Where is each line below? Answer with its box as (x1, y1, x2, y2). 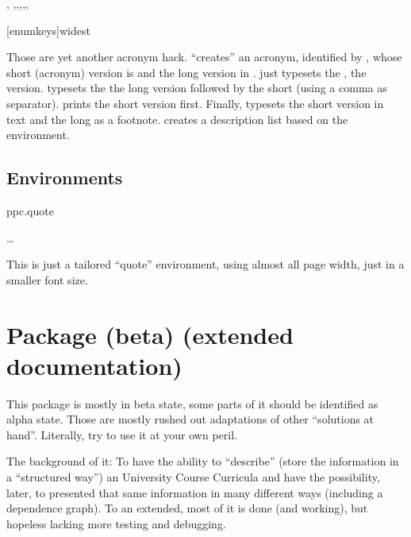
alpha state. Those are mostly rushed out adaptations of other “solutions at (6, 411, 375, 427)
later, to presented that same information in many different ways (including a (6, 484, 383, 500)
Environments (6, 165, 123, 190)
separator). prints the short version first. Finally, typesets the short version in (6, 95, 384, 111)
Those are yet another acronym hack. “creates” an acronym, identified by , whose (6, 48, 402, 65)
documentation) (6, 349, 182, 381)
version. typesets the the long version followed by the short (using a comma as (6, 79, 387, 96)
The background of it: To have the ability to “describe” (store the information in (6, 453, 399, 469)
